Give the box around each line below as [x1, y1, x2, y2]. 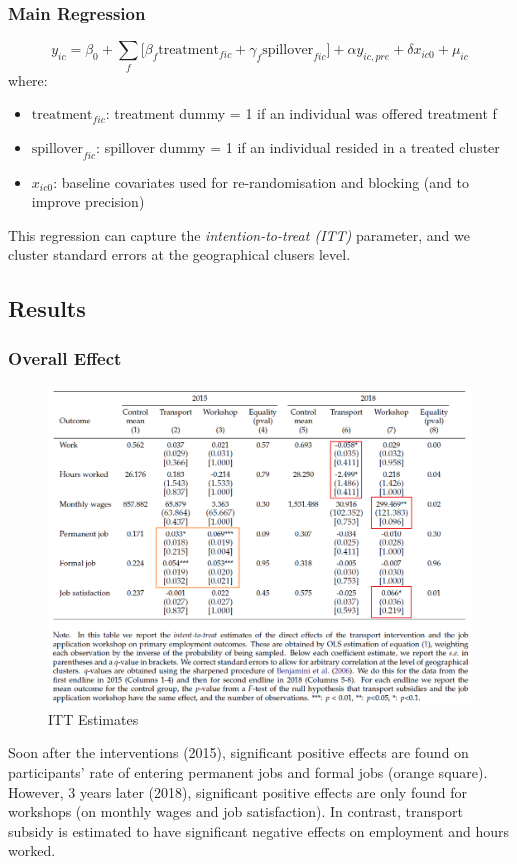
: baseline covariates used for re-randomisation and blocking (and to [53, 171, 469, 192]
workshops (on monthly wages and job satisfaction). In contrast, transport [8, 801, 463, 822]
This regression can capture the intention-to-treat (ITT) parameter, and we [8, 224, 470, 245]
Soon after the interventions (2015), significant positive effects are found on [8, 742, 469, 763]
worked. [8, 840, 56, 861]
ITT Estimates [48, 708, 139, 729]
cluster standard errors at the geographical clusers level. [8, 244, 351, 265]
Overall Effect [8, 345, 122, 370]
